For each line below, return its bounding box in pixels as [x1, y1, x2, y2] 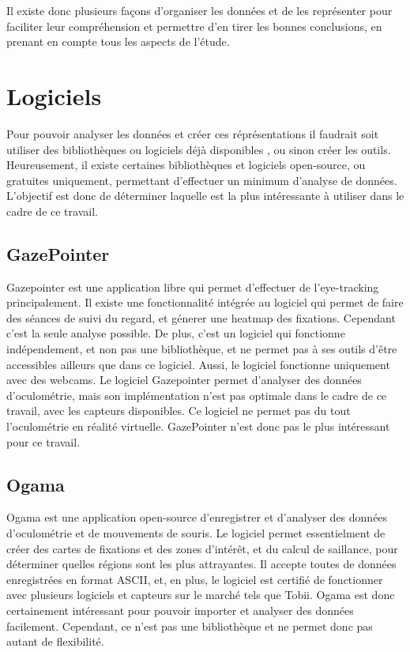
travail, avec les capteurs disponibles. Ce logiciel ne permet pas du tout [6, 402, 351, 419]
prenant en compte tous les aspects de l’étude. [6, 33, 230, 50]
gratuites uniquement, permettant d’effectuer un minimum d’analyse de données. [6, 171, 397, 188]
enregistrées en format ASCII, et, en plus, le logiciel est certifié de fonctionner [6, 571, 383, 587]
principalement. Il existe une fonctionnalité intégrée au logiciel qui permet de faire [6, 294, 404, 311]
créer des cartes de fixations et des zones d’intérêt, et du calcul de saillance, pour [6, 540, 398, 556]
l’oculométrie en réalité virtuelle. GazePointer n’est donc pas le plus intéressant [6, 418, 390, 435]
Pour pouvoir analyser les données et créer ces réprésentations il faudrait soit [6, 125, 379, 141]
